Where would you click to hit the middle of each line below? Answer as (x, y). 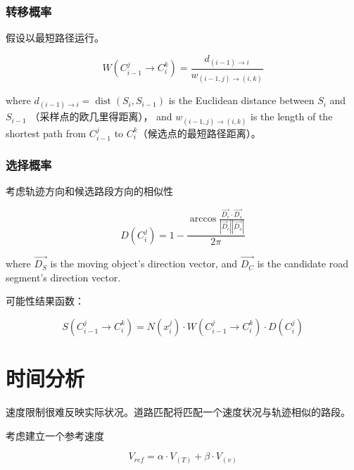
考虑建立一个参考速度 (55, 435)
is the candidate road (303, 263)
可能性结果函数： (45, 301)
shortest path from (46, 133)
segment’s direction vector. (63, 277)
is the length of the (292, 116)
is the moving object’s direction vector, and (144, 263)
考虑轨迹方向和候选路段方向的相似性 (89, 191)
